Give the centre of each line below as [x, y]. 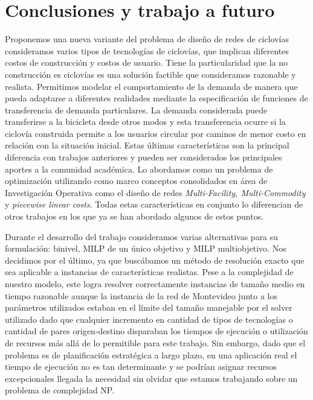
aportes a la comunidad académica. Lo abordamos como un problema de [139, 169]
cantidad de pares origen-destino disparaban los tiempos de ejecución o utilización [156, 331]
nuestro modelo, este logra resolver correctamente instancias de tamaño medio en [155, 284]
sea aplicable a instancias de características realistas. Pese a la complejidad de [149, 272]
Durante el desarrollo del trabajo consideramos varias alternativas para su [142, 236]
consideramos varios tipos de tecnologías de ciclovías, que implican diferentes [147, 50]
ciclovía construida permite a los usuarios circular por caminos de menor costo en [156, 133]
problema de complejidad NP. [60, 390]
